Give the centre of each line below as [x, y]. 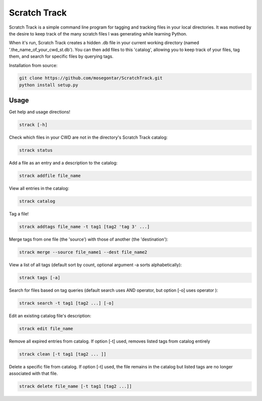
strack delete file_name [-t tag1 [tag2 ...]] [75, 386]
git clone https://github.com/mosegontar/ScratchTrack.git [91, 78]
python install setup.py [49, 85]
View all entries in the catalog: [39, 188]
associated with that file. [33, 373]
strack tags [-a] [40, 278]
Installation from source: [33, 65]
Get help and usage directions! [40, 112]
